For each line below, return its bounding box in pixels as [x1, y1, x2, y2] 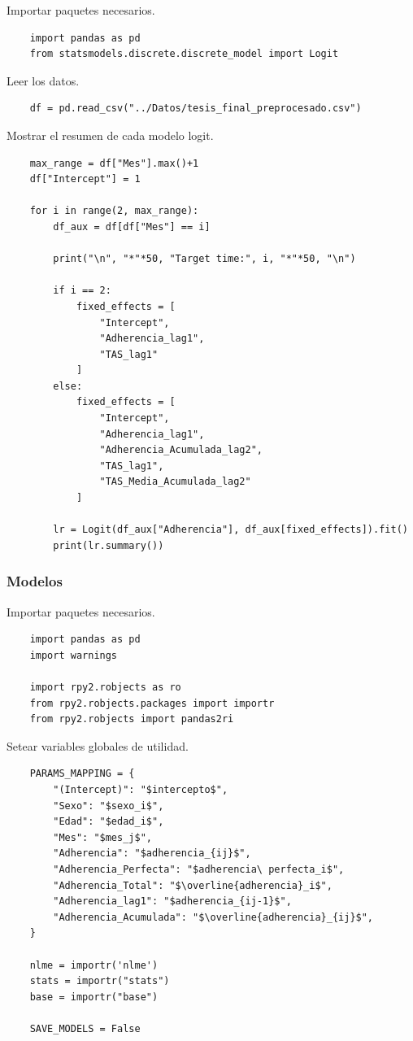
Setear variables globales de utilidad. [7, 737, 189, 754]
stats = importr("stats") [29, 975, 170, 987]
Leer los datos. [7, 72, 80, 89]
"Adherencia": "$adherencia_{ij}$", [53, 847, 251, 860]
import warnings [29, 649, 118, 661]
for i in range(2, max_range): [29, 205, 199, 217]
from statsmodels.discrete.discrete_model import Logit [29, 48, 339, 60]
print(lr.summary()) [53, 539, 164, 551]
